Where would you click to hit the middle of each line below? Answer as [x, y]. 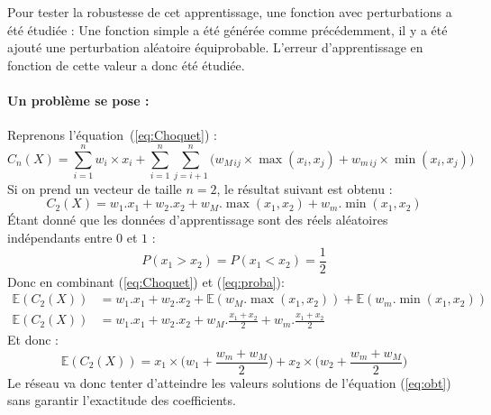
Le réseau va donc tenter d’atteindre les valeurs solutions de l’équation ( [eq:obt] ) [229, 382]
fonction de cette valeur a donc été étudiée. [126, 65]
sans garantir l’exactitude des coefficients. [122, 400]
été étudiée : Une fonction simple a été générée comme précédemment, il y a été [227, 29]
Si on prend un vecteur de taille [95, 188]
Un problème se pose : [78, 100]
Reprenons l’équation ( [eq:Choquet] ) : [112, 135]
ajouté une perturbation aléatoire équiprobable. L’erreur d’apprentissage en [215, 47]
